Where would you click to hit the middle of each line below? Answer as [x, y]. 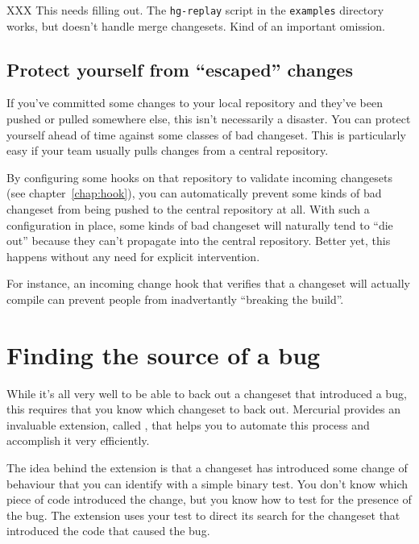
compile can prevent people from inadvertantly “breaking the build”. [175, 299]
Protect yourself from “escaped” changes [180, 69]
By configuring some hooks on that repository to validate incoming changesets [200, 177]
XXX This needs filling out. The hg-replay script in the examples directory [195, 10]
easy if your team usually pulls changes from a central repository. [168, 150]
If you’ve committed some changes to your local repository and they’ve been [195, 103]
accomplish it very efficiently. [78, 440]
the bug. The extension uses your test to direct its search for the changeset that [203, 515]
